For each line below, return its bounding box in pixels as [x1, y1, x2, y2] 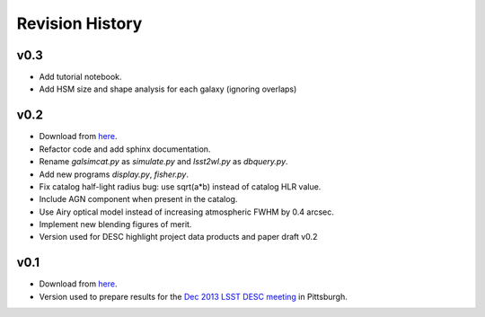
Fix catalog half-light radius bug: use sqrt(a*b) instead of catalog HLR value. [39, 181, 322, 192]
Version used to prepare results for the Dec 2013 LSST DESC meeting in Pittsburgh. [39, 291, 348, 302]
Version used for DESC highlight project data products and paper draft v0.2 [39, 232, 318, 242]
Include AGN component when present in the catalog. [39, 194, 238, 205]
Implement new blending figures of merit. [39, 219, 192, 230]
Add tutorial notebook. [39, 72, 122, 83]
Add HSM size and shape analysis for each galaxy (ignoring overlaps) [39, 84, 297, 94]
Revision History [16, 13, 143, 33]
